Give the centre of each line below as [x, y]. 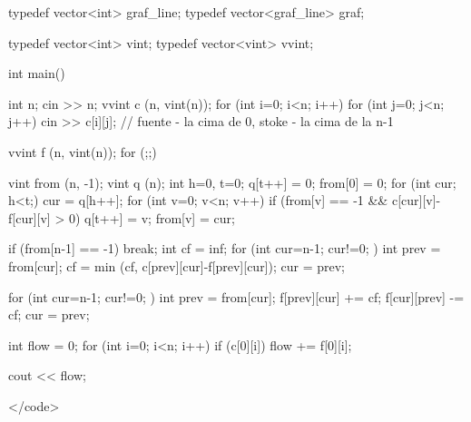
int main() [37, 73]
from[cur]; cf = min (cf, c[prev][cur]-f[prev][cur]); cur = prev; [177, 265]
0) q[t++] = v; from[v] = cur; [152, 217]
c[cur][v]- [416, 200]
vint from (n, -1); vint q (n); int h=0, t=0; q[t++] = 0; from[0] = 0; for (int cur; [232, 182]
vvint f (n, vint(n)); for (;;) [83, 151]
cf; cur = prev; [49, 314]
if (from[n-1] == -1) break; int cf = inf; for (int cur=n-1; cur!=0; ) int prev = [225, 248]
